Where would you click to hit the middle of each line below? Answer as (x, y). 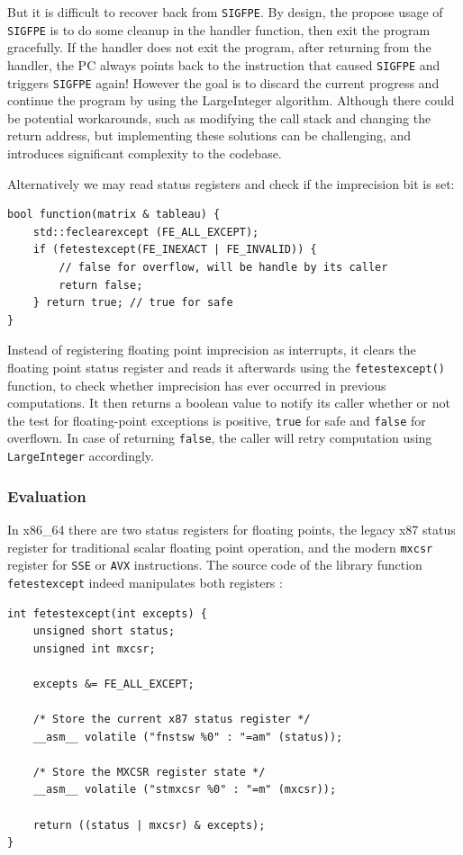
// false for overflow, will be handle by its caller (223, 267)
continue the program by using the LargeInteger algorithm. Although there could (231, 100)
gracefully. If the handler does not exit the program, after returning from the (219, 47)
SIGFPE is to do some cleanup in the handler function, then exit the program (219, 29)
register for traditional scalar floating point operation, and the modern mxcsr (220, 547)
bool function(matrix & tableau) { (114, 215)
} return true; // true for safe (133, 303)
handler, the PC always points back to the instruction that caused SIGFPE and (224, 64)
